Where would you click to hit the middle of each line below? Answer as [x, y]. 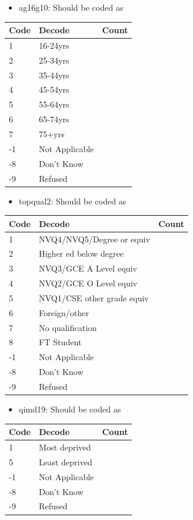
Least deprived [66, 461]
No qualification [68, 327]
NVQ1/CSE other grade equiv [94, 297]
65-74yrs [54, 119]
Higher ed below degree [81, 253]
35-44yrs [54, 75]
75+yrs [52, 134]
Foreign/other [64, 312]
